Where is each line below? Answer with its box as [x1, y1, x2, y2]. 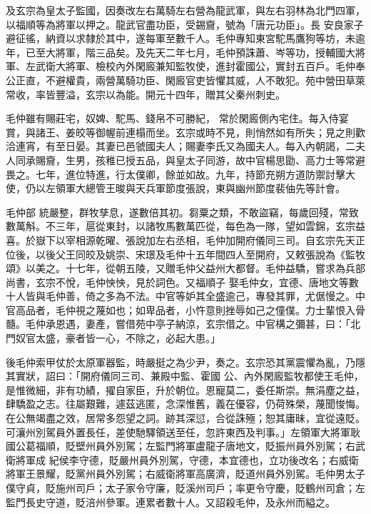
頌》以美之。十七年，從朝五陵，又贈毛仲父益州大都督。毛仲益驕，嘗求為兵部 [6, 261, 365, 276]
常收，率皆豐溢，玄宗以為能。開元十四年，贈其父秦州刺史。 [6, 86, 285, 101]
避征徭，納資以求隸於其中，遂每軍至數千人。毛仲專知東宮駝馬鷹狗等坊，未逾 [6, 31, 365, 46]
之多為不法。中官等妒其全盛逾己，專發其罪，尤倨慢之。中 [95, 288, 365, 303]
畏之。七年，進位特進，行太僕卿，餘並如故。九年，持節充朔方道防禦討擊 [6, 166, 345, 181]
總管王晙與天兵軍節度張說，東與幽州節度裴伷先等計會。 [85, 181, 345, 196]
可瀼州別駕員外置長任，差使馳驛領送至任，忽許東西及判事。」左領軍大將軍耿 [6, 424, 360, 439]
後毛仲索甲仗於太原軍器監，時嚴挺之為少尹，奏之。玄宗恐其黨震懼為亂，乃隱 [6, 354, 365, 369]
